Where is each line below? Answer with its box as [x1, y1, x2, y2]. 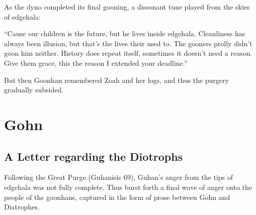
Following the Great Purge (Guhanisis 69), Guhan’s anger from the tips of [4, 172, 233, 182]
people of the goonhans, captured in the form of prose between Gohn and [4, 191, 230, 202]
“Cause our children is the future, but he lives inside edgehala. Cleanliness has [4, 28, 245, 39]
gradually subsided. [4, 84, 64, 95]
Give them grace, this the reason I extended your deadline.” [4, 57, 188, 68]
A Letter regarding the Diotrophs [4, 148, 183, 164]
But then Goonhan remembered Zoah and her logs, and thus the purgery [4, 74, 229, 85]
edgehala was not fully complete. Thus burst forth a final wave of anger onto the [4, 181, 252, 192]
